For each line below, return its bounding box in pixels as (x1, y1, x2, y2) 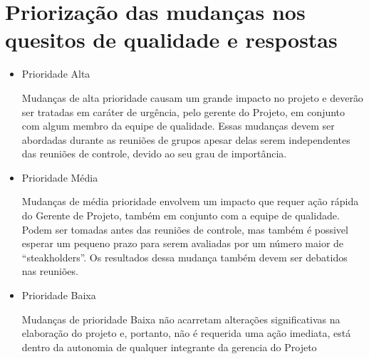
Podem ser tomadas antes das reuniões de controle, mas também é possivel (21, 222, 348, 236)
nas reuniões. (21, 264, 78, 279)
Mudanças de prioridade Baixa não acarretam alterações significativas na (21, 311, 341, 326)
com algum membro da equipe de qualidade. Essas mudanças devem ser (21, 118, 335, 133)
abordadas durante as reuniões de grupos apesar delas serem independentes (21, 132, 350, 147)
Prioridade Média (21, 170, 98, 184)
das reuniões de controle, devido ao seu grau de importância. (21, 146, 287, 161)
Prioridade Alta (21, 66, 90, 81)
